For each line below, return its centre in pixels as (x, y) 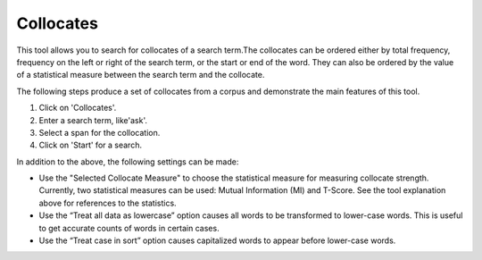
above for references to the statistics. (108, 203)
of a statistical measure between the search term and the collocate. (141, 75)
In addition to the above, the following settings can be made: (128, 162)
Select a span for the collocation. (100, 132)
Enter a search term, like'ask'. (93, 120)
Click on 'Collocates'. (78, 108)
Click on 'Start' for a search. (91, 145)
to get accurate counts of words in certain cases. (129, 228)
